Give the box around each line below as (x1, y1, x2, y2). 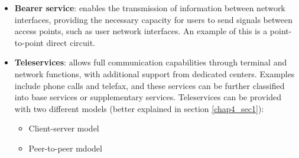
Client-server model (28, 122, 99, 134)
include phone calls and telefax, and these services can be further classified (14, 79, 285, 91)
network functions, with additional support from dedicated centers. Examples (14, 67, 295, 80)
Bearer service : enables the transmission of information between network (14, 2, 285, 14)
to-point (14, 36, 44, 48)
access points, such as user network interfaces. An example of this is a (14, 25, 268, 37)
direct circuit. (46, 36, 96, 48)
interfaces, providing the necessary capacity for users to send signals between (14, 13, 292, 25)
